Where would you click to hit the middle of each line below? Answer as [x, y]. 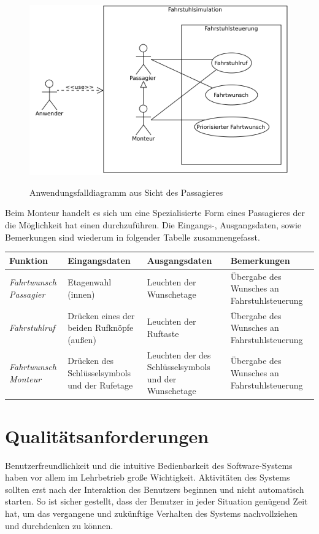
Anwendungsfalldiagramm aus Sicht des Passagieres [126, 192]
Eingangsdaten [99, 260]
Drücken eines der [101, 315]
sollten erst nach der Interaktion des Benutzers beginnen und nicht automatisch [155, 489]
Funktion [29, 260]
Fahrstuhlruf [32, 327]
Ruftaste [163, 333]
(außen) [82, 339]
